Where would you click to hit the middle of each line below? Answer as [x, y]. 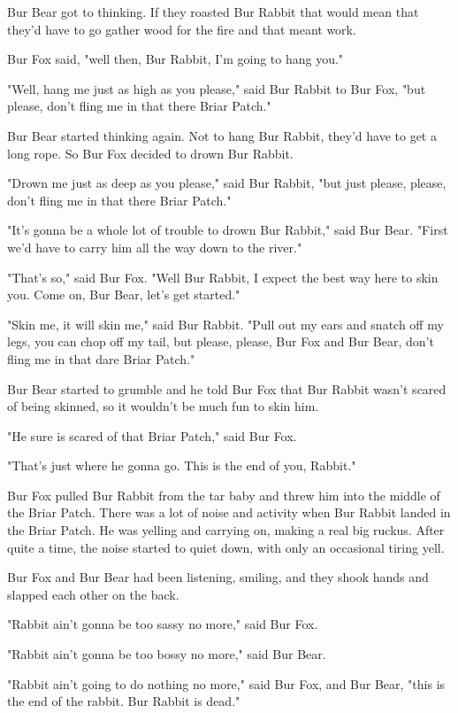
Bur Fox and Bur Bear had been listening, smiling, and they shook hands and [218, 577]
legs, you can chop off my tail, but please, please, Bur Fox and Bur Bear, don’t [221, 341]
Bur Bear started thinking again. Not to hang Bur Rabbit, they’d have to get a [222, 135]
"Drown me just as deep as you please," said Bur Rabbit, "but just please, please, [227, 183]
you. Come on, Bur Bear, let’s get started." [124, 294]
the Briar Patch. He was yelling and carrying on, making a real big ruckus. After [226, 530]
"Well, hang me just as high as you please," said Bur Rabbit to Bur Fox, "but [217, 88]
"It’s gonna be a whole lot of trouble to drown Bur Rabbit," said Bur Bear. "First [228, 230]
